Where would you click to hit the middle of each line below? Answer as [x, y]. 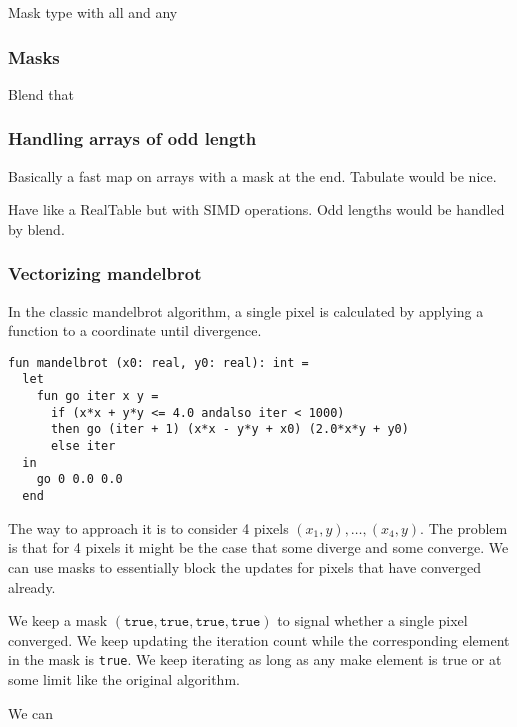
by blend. [36, 228]
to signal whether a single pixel [372, 620]
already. [32, 586]
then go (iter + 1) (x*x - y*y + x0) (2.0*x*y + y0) [229, 429]
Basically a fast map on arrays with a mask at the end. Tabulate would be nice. [252, 175]
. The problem [464, 527]
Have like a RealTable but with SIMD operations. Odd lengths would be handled [256, 209]
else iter [83, 446]
